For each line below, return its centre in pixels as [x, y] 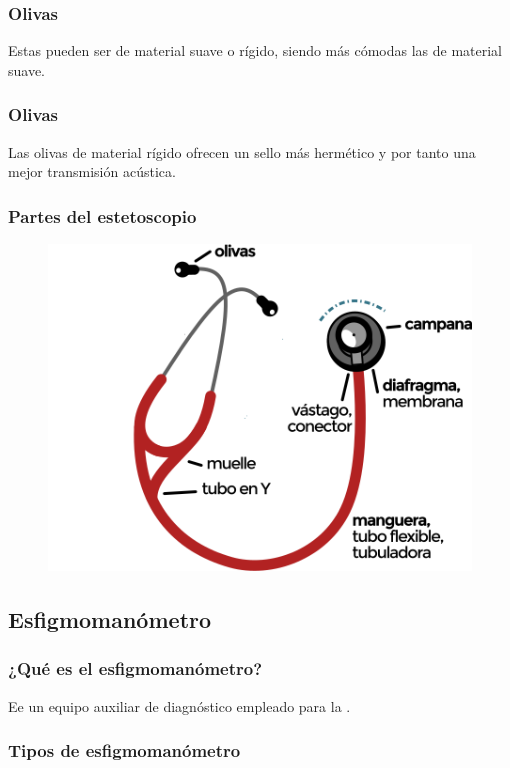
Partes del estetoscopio [102, 215]
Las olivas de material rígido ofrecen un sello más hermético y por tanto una [242, 151]
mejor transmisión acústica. [92, 171]
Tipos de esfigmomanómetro [124, 750]
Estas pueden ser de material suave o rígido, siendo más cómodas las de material [255, 50]
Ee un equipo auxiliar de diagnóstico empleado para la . [179, 705]
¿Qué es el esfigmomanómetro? [135, 668]
